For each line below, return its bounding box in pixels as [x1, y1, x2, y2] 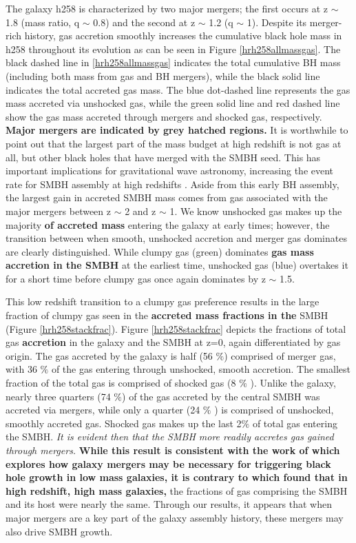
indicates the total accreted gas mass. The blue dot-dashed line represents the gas [6, 82, 350, 96]
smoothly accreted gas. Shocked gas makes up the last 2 [6, 416, 242, 430]
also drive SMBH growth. [6, 524, 113, 538]
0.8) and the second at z [93, 14, 196, 29]
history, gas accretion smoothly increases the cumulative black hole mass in [24, 28, 342, 43]
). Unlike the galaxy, [250, 376, 336, 390]
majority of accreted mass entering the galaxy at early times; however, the [6, 217, 330, 232]
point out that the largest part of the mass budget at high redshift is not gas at [6, 136, 342, 150]
